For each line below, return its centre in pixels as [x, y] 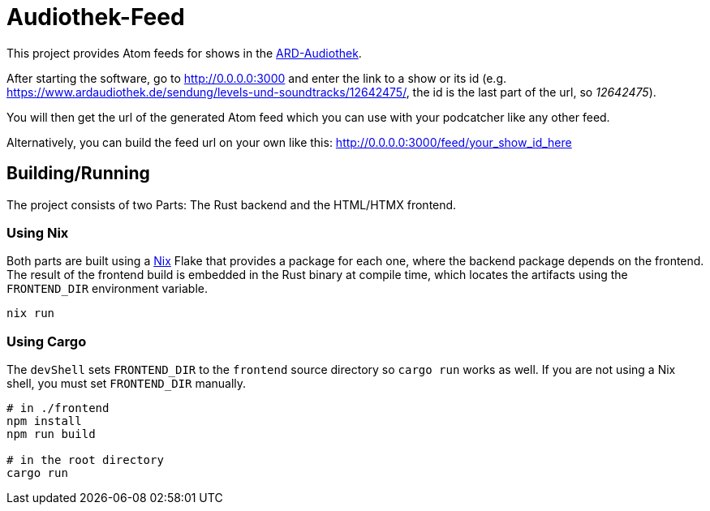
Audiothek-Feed [96, 17]
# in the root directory [85, 460]
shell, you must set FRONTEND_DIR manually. [127, 384]
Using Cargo [47, 341]
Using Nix [38, 232]
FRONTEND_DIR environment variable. [107, 289]
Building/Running [78, 174]
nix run [31, 313]
